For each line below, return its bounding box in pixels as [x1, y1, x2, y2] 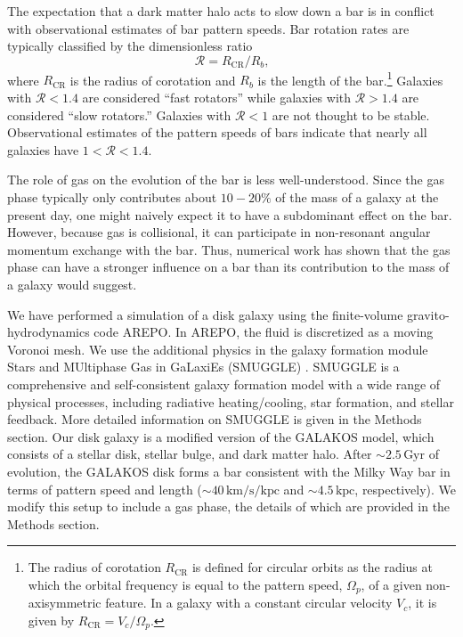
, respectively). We [354, 479, 456, 498]
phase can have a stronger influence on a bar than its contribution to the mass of [7, 257, 450, 276]
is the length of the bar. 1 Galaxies [257, 68, 443, 89]
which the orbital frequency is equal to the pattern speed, [28, 575, 343, 593]
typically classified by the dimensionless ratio [7, 37, 253, 55]
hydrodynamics [7, 323, 90, 341]
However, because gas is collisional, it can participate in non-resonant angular [7, 223, 431, 241]
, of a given [361, 575, 422, 593]
